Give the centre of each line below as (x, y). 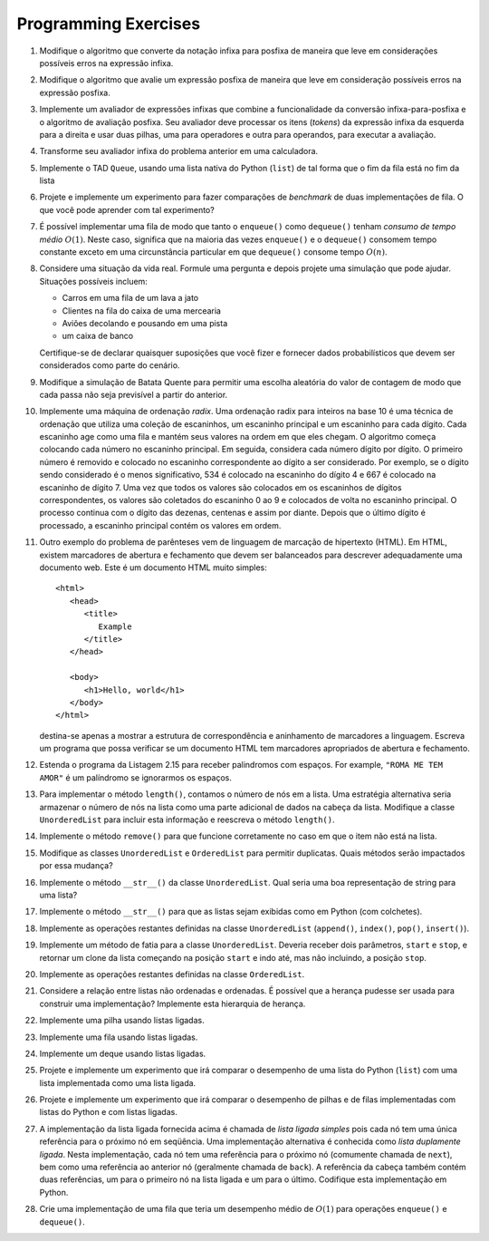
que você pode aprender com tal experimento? (127, 209)
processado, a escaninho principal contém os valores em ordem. (160, 525)
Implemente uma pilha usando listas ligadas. (122, 1021)
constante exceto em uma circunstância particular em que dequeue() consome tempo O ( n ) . (214, 252)
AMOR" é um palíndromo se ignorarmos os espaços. (136, 777)
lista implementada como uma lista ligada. (118, 1082)
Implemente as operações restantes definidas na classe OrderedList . (172, 974)
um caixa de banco (98, 336)
